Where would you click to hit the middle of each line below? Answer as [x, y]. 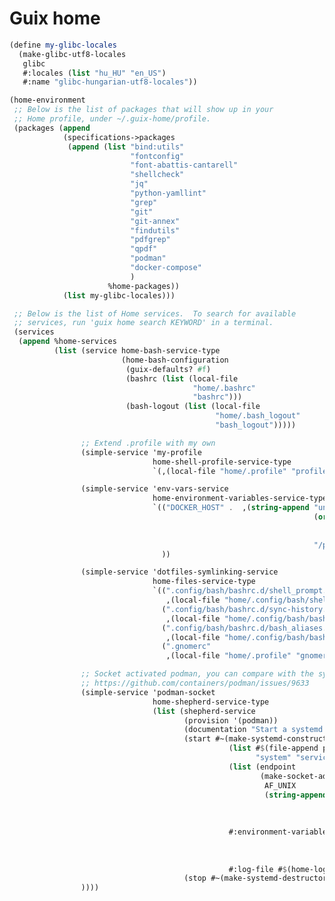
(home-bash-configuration [174, 360]
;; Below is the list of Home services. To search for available [155, 313]
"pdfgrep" [150, 240]
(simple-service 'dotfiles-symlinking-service [179, 572]
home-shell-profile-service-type [222, 462]
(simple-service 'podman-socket [148, 692]
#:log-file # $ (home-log [278, 869]
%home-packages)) [144, 286]
